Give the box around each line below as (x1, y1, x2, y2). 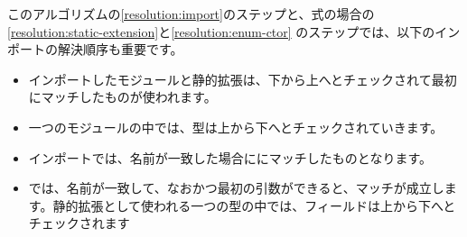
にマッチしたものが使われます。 (28, 87, 217, 106)
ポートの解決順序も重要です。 (7, 40, 183, 59)
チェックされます (28, 214, 130, 232)
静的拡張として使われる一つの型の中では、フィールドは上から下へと (52, 196, 456, 214)
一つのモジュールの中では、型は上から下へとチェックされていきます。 (28, 117, 444, 136)
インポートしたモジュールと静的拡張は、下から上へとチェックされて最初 (28, 69, 457, 88)
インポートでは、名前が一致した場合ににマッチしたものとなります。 (28, 148, 432, 167)
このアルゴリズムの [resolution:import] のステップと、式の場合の (7, 5, 375, 23)
